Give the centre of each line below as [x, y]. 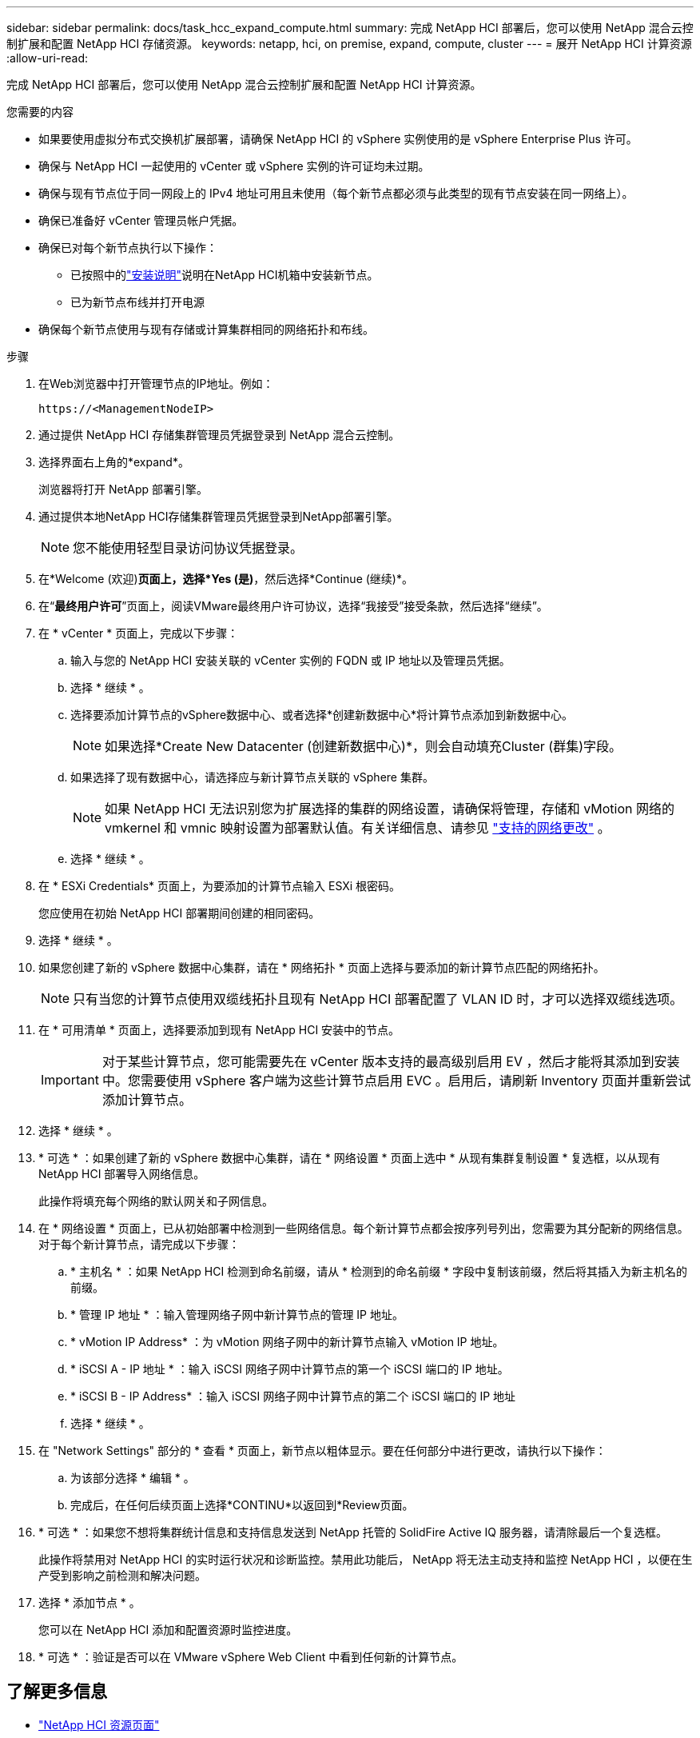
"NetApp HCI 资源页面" [99, 1724]
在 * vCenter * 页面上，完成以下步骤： [139, 633]
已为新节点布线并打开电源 [137, 302]
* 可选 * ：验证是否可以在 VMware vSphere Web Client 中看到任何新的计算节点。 [251, 1657]
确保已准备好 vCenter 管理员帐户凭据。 [141, 220]
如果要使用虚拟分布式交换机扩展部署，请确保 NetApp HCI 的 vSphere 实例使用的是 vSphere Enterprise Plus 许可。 [338, 139]
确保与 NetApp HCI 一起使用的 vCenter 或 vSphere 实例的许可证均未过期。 [234, 166]
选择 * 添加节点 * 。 [89, 1602]
